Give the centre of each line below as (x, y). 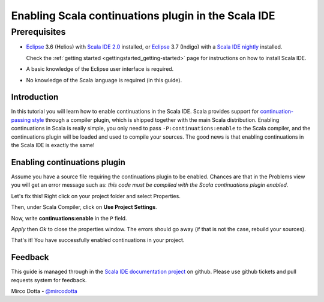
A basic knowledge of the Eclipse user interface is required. (100, 69)
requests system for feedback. (49, 280)
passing (21, 119)
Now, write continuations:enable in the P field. (69, 218)
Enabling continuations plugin (68, 162)
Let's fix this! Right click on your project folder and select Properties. (96, 196)
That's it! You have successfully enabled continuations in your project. (98, 240)
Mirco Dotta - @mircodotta (44, 291)
